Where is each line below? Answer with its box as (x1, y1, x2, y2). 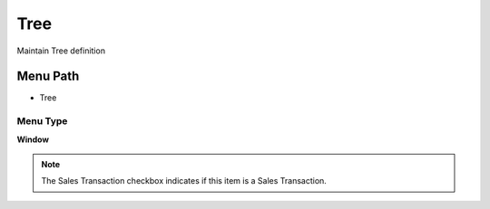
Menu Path (16, 69, 80, 84)
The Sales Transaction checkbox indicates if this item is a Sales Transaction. (41, 176, 327, 186)
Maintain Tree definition (16, 45, 106, 56)
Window (16, 134, 50, 145)
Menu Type (16, 115, 68, 128)
